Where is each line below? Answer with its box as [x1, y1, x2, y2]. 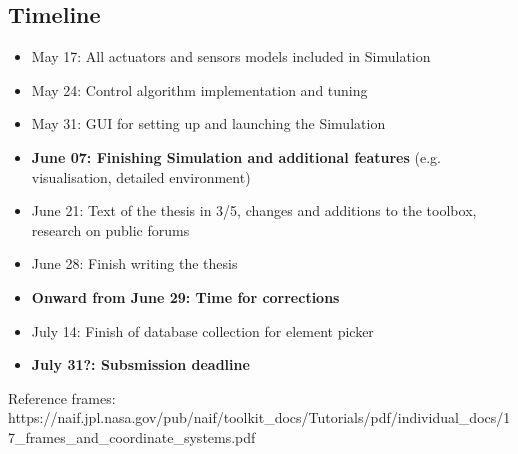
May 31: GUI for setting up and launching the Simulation [31, 113, 386, 134]
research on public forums [31, 219, 190, 240]
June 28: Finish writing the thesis [31, 253, 238, 274]
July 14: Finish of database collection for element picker [31, 320, 374, 341]
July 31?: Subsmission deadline [31, 354, 250, 375]
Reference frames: [8, 387, 116, 408]
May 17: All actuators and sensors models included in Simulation [31, 46, 431, 67]
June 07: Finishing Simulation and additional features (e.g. [31, 146, 441, 167]
